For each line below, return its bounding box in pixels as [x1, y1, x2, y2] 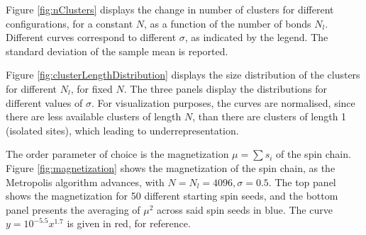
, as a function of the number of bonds [144, 16, 311, 30]
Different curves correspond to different [6, 30, 177, 45]
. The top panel [268, 174, 336, 189]
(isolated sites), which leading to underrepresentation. [6, 122, 239, 137]
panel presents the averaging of [6, 202, 140, 217]
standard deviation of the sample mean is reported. [6, 43, 228, 58]
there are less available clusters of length [6, 109, 182, 124]
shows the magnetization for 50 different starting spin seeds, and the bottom [6, 188, 338, 203]
